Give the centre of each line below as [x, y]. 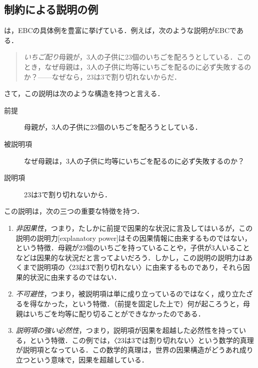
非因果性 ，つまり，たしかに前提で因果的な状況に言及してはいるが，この [134, 228]
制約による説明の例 [51, 9]
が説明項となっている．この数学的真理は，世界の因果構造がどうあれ [127, 350]
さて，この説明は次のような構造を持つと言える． [84, 93]
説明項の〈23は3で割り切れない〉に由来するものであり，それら [140, 267]
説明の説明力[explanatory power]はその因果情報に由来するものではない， [133, 238]
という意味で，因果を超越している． [89, 360]
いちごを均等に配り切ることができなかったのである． [117, 313]
